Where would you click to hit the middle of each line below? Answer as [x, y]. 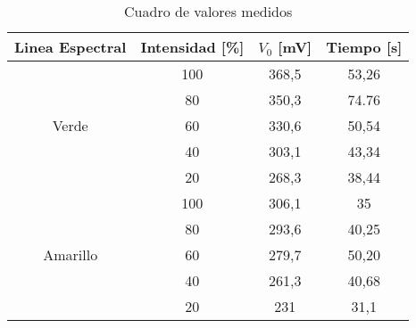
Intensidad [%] [192, 47]
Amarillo [71, 254]
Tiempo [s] [364, 47]
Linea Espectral [71, 47]
